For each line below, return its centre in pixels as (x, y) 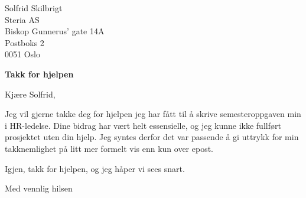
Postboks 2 (25, 42)
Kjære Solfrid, (30, 94)
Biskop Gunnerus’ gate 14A (55, 31)
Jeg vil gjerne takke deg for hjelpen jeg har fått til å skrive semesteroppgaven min (153, 114)
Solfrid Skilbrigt (34, 8)
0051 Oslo (22, 54)
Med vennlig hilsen (39, 188)
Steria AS (22, 19)
